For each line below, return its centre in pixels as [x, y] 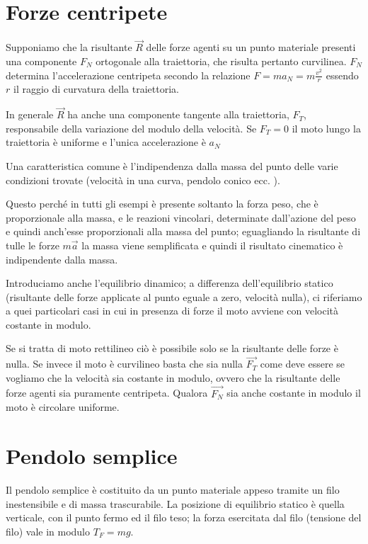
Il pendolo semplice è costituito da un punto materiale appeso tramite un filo [173, 490]
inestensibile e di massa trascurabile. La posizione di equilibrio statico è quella [175, 503]
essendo [342, 75]
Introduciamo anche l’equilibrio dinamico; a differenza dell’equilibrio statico [169, 283]
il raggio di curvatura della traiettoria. [96, 89]
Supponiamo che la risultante [69, 47]
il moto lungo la [326, 128]
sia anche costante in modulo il [294, 393]
